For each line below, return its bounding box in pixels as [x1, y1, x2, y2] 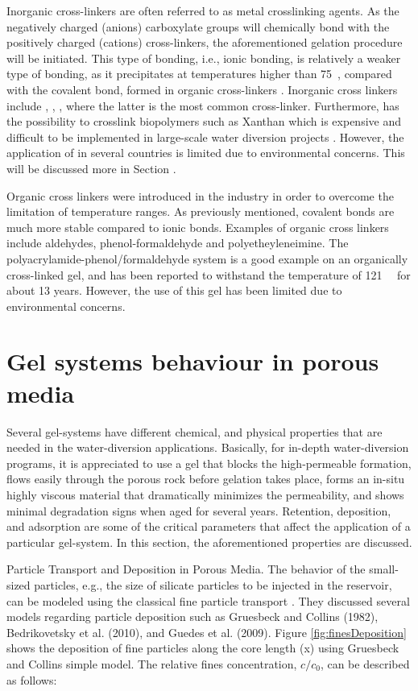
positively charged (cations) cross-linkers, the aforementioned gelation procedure [6, 34, 403, 51]
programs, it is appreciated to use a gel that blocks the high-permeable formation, [6, 454, 412, 471]
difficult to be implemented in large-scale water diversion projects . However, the [6, 128, 404, 145]
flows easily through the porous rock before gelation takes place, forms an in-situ [6, 470, 405, 487]
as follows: [6, 671, 57, 688]
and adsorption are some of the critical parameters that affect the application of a [6, 518, 411, 535]
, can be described [320, 655, 410, 672]
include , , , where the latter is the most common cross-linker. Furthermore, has [6, 97, 399, 114]
